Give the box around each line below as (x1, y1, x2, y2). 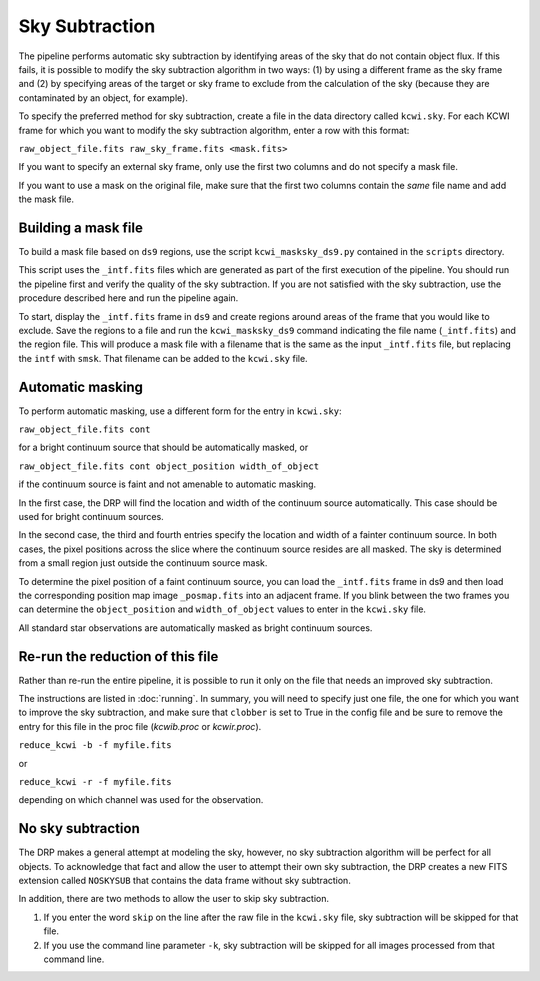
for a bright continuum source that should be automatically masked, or (18, 441, 309, 454)
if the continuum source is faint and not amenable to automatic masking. (18, 478, 317, 490)
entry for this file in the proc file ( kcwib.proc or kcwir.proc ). (18, 720, 262, 732)
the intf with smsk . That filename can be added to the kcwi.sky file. (18, 352, 309, 364)
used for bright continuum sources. (18, 510, 164, 522)
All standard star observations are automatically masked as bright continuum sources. (18, 621, 373, 634)
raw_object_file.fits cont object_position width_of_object (18, 460, 320, 472)
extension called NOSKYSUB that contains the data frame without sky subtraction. (18, 875, 352, 887)
